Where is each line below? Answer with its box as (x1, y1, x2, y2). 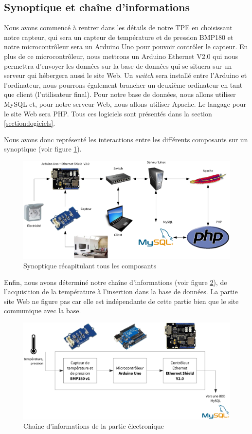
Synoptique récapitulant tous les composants (23, 260, 156, 270)
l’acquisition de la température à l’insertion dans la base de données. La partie (4, 286, 238, 297)
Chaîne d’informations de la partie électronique (23, 421, 164, 431)
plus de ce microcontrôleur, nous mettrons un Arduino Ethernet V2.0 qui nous (4, 51, 238, 61)
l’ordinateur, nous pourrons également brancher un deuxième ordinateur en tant (4, 79, 243, 90)
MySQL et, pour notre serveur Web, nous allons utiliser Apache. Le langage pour (4, 98, 246, 109)
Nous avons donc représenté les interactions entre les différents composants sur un (4, 134, 248, 144)
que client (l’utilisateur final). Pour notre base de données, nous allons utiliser (4, 89, 236, 99)
